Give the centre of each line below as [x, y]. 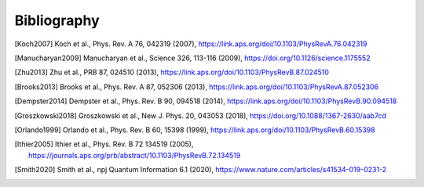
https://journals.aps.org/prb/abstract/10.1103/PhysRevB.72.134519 [135, 155]
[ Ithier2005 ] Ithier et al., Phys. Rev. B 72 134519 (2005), [104, 144]
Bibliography [57, 20]
